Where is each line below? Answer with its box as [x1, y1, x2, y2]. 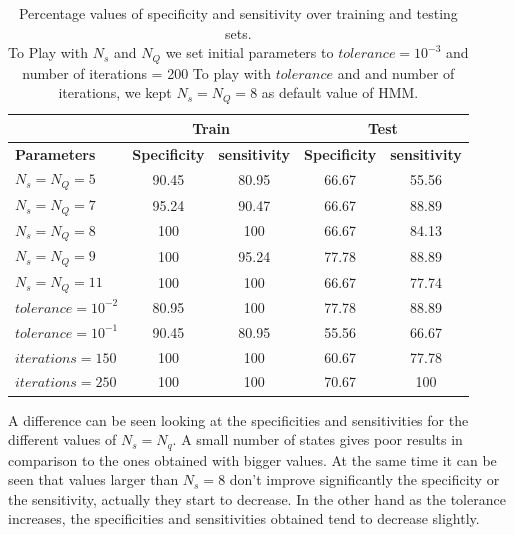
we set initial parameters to [165, 42, 334, 63]
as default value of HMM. [261, 82, 419, 103]
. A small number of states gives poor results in [172, 429, 463, 450]
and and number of [337, 62, 455, 83]
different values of [8, 429, 117, 450]
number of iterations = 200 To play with [22, 62, 271, 83]
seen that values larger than [8, 469, 179, 490]
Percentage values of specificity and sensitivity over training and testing [18, 3, 458, 23]
